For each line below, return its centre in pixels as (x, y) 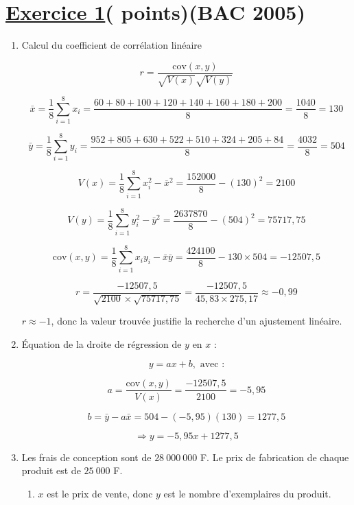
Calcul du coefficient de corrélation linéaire (112, 45)
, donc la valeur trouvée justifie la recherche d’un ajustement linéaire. (197, 321)
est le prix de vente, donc (100, 493)
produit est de (51, 470)
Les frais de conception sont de (86, 457)
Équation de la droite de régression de (102, 343)
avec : (212, 365)
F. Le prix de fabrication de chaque (274, 457)
